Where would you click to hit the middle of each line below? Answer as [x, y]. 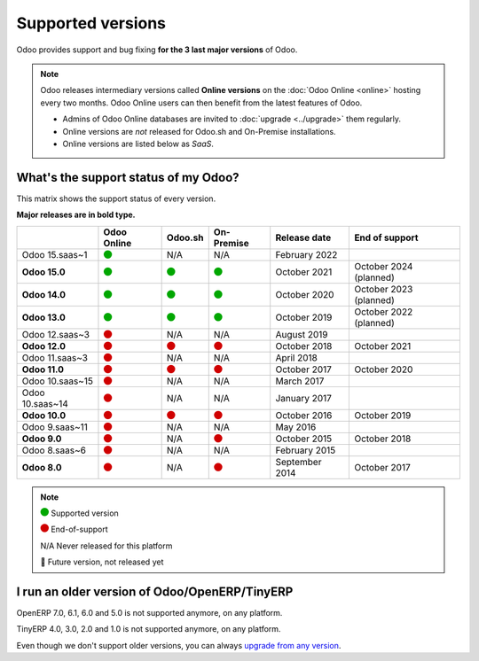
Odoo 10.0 [44, 415]
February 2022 [306, 254]
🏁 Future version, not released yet [102, 562]
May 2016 [296, 427]
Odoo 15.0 [43, 272]
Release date [303, 237]
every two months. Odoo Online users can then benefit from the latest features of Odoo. [201, 103]
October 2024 [384, 266]
